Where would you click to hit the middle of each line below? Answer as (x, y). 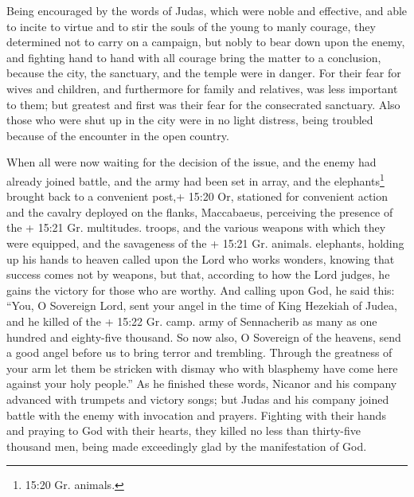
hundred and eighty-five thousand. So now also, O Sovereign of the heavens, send (204, 337)
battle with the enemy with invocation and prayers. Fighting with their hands (196, 415)
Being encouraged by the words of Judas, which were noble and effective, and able (207, 10)
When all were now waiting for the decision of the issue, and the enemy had (191, 162)
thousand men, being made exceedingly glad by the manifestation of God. (187, 446)
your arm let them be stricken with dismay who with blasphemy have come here (202, 368)
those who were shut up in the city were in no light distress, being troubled (190, 120)
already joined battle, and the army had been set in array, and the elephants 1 (195, 179)
